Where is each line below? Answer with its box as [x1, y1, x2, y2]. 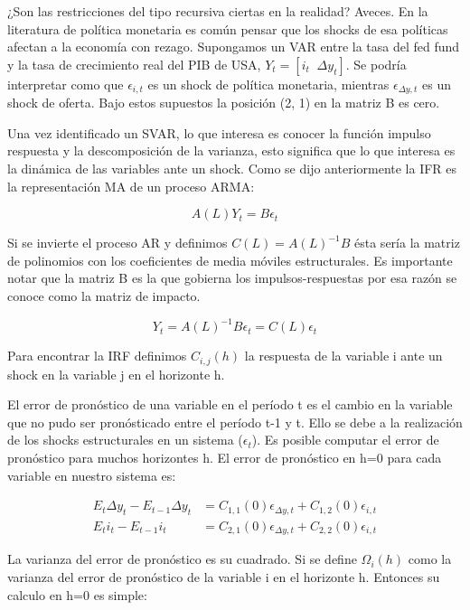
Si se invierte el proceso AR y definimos [7, 233, 228, 252]
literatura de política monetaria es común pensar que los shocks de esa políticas [7, 19, 448, 38]
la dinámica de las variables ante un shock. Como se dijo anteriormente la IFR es [7, 159, 457, 178]
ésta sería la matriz [354, 233, 460, 252]
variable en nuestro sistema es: [7, 465, 176, 484]
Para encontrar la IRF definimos [7, 346, 187, 365]
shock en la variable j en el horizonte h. [7, 364, 225, 383]
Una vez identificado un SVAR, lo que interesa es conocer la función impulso [7, 123, 431, 142]
